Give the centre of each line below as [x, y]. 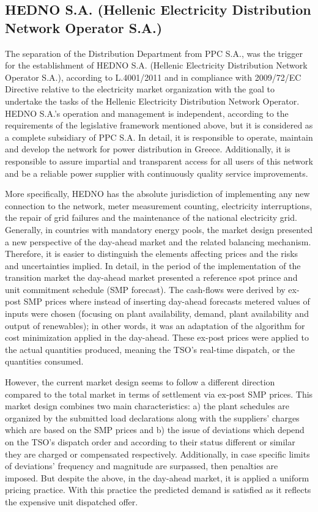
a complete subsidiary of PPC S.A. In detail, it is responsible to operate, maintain [159, 137]
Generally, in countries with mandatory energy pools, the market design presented [159, 229]
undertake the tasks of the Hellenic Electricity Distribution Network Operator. [152, 101]
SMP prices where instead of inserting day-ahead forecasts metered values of [167, 301]
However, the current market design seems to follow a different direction [140, 382]
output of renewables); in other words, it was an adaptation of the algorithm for [155, 325]
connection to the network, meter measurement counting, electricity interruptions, [159, 205]
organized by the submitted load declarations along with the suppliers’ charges [152, 417]
